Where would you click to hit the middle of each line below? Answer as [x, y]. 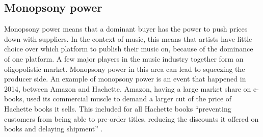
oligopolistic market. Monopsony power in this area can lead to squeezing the [125, 68]
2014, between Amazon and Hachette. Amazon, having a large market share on [128, 88]
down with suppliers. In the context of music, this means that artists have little [128, 38]
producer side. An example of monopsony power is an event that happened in [125, 79]
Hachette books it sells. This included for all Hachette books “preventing [118, 108]
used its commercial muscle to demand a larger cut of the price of [129, 99]
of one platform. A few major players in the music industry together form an [124, 58]
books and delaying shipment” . [54, 129]
